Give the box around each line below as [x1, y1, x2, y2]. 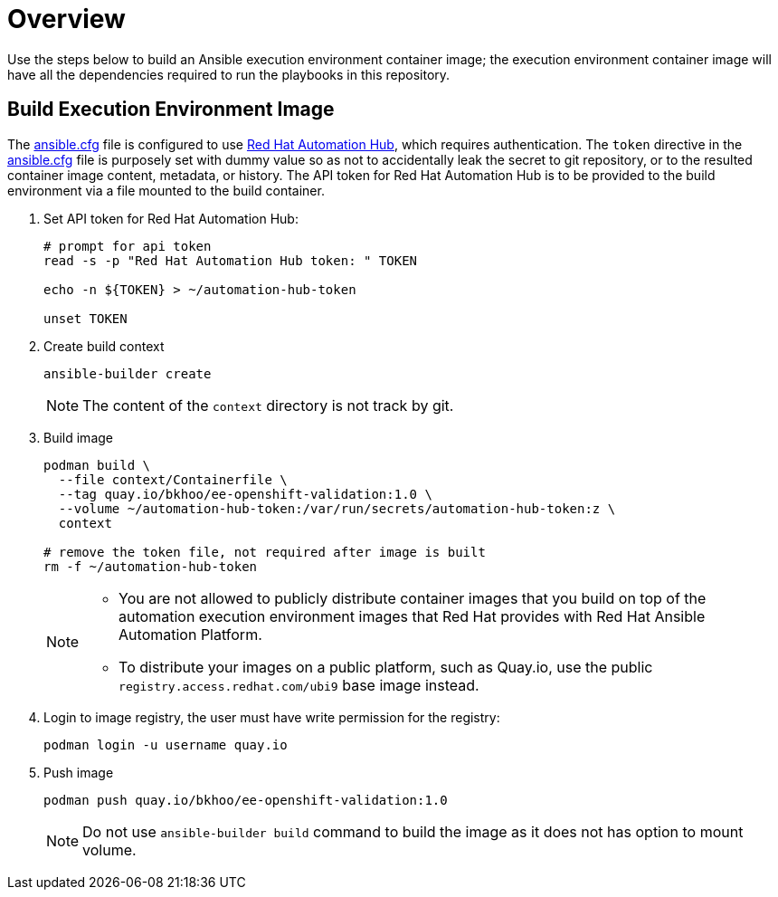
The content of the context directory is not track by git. [82, 396, 454, 415]
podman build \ [43, 457, 151, 472]
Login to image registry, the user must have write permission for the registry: [43, 709, 500, 725]
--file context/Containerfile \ [58, 472, 288, 487]
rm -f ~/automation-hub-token [43, 558, 258, 574]
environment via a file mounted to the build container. [7, 182, 325, 198]
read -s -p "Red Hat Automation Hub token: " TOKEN [43, 253, 418, 268]
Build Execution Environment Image [7, 98, 335, 121]
